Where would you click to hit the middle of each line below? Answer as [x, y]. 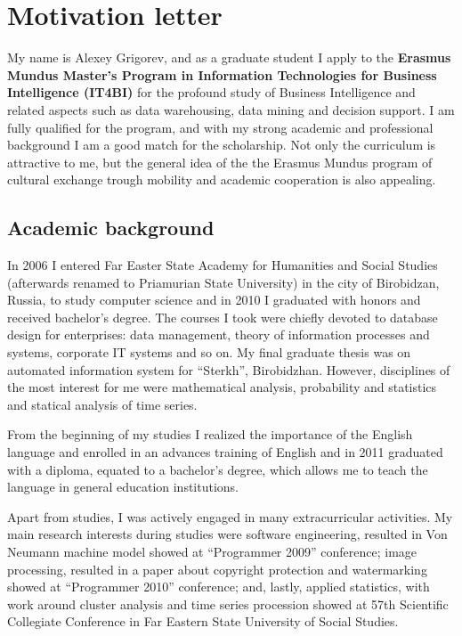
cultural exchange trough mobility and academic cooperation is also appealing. [222, 179]
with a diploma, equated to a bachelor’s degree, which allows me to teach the [218, 469]
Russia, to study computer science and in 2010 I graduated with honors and [214, 300]
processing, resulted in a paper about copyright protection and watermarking [217, 569]
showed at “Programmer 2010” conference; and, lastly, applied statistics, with [219, 587]
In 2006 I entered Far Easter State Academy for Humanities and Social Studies [223, 265]
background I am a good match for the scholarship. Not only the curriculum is [222, 145]
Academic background [111, 228]
